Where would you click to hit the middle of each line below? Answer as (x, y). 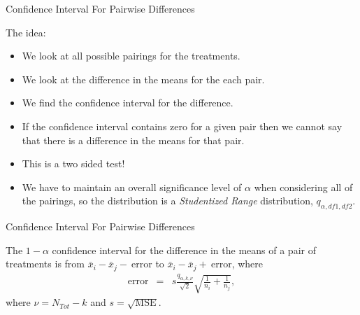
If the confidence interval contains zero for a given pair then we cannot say (182, 126)
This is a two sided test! (73, 163)
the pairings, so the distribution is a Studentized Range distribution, (167, 201)
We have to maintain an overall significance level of (132, 187)
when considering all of (303, 187)
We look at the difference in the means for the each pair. (143, 79)
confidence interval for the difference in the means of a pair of (184, 250)
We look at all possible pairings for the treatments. (131, 56)
